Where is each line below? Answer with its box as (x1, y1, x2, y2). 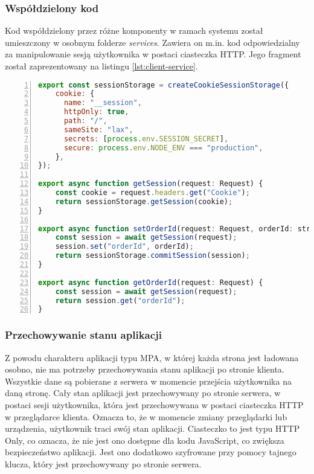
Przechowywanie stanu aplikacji (5, 327, 162, 342)
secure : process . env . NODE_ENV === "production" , (63, 143, 263, 152)
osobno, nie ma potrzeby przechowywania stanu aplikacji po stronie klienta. (5, 363, 284, 376)
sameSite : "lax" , (63, 125, 133, 134)
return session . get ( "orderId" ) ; (55, 296, 185, 305)
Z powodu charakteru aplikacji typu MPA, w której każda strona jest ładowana (5, 351, 299, 364)
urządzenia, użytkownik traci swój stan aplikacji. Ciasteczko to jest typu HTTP (5, 422, 300, 435)
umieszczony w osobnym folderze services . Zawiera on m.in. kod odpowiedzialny (5, 36, 300, 48)
